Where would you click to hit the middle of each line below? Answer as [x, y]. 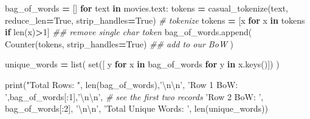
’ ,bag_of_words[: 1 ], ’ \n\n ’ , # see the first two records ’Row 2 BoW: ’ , [134, 96]
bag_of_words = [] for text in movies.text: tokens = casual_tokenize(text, [146, 8]
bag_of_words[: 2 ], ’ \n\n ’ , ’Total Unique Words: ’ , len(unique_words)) [136, 108]
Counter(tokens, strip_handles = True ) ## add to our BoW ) [119, 43]
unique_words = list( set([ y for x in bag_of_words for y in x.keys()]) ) [142, 64]
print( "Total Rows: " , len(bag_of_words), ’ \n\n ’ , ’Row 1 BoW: [122, 84]
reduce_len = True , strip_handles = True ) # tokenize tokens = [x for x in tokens [155, 20]
